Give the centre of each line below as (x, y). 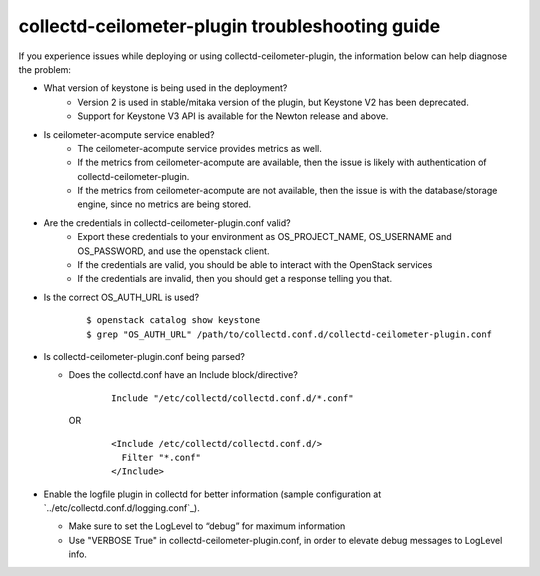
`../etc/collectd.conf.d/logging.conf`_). (121, 508)
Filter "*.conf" (161, 457)
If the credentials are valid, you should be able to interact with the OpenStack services (255, 265)
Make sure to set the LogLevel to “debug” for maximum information (207, 526)
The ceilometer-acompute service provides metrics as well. (199, 148)
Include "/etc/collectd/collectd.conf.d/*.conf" (232, 398)
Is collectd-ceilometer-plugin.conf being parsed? (144, 356)
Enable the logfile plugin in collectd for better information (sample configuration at (212, 494)
